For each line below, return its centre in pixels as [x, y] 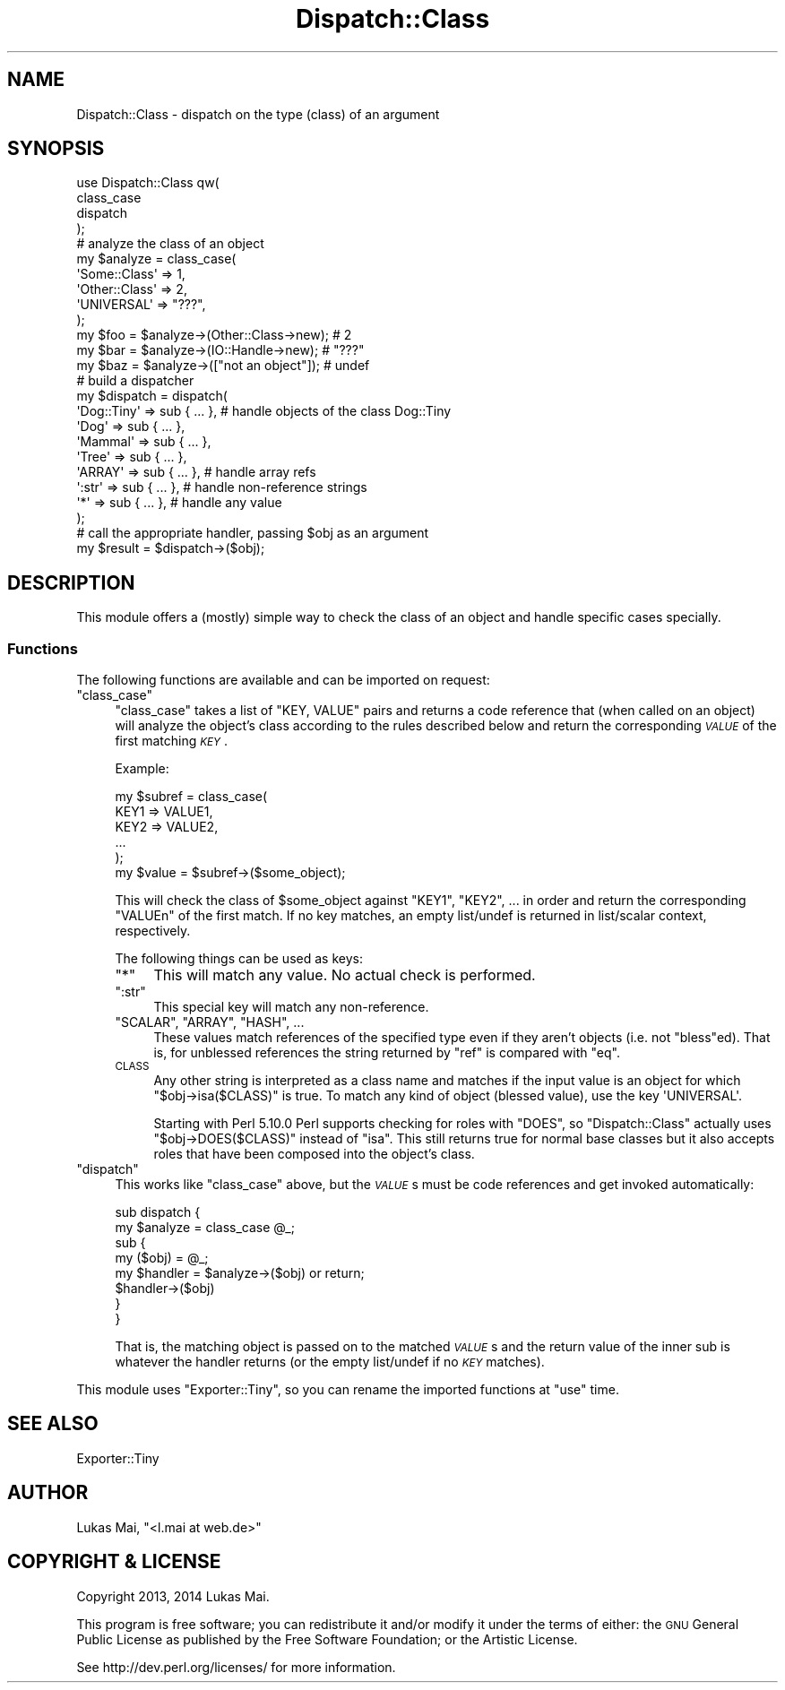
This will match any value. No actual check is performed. [345, 975]
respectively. [153, 931]
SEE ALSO [53, 1424]
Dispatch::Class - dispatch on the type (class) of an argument [258, 114]
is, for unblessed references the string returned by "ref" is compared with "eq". [387, 1053]
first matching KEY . [171, 741]
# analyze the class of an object [170, 244]
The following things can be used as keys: [239, 959]
